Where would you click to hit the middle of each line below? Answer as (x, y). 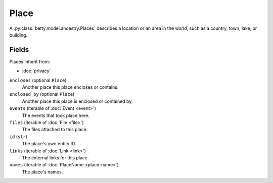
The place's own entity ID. (49, 144)
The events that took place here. (56, 115)
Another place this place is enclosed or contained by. (77, 101)
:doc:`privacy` (36, 71)
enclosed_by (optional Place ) (42, 94)
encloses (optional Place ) (38, 80)
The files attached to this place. (55, 130)
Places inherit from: (30, 62)
